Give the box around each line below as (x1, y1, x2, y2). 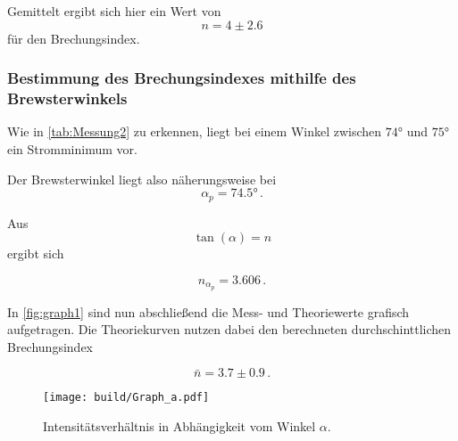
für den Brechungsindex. (7, 29, 140, 47)
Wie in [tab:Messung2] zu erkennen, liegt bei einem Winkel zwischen (7, 122, 382, 141)
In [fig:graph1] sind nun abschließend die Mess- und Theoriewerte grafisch (7, 302, 410, 321)
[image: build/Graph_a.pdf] (43, 391, 210, 404)
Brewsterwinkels (7, 87, 128, 110)
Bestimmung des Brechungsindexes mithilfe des (7, 67, 356, 89)
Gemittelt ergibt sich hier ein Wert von (7, 2, 221, 20)
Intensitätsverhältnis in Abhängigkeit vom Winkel (43, 417, 316, 436)
